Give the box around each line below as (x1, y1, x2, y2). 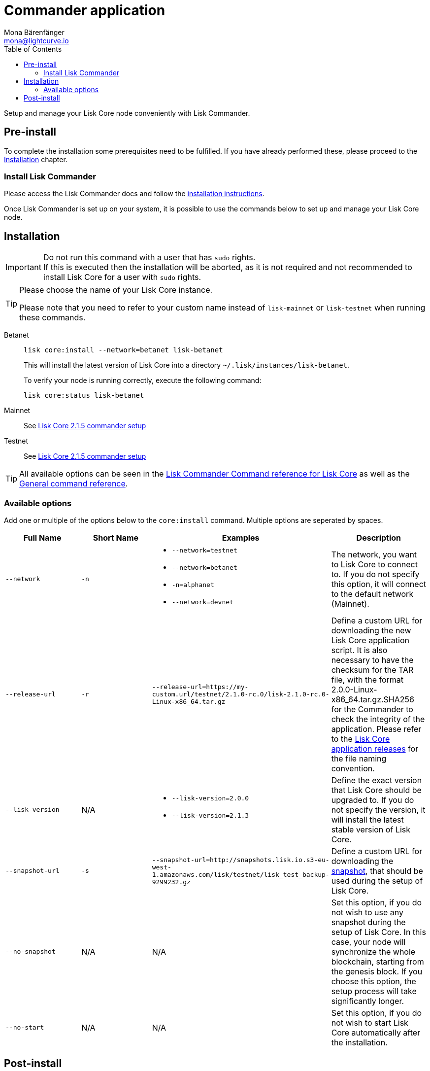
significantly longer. (331, 996, 404, 1006)
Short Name (93, 532, 139, 543)
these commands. (19, 312, 86, 323)
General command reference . (19, 479, 128, 489)
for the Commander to (331, 704, 413, 714)
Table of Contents (4, 44, 62, 53)
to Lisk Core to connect (331, 559, 418, 569)
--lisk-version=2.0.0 (171, 794, 249, 802)
